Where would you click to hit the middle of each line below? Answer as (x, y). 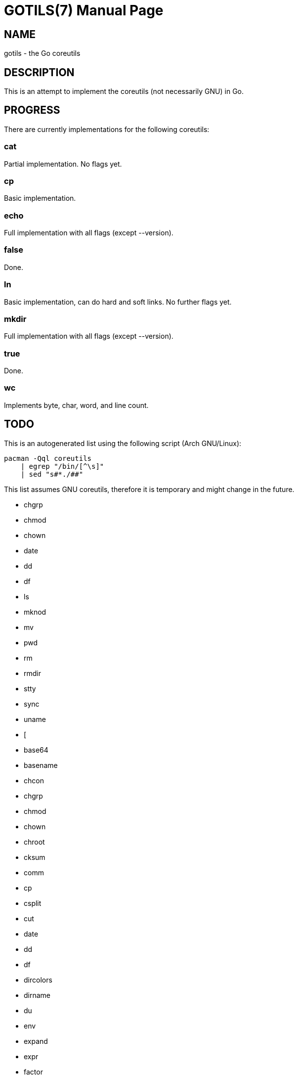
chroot (34, 842)
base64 (36, 750)
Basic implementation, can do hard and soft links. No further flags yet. (118, 302)
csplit (33, 903)
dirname (37, 995)
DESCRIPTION (39, 72)
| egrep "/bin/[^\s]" (62, 466)
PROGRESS (32, 110)
